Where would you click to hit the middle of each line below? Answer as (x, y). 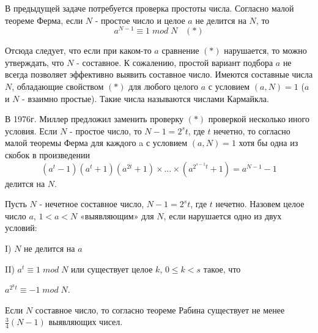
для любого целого (164, 86)
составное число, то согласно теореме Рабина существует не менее (160, 309)
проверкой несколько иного (259, 119)
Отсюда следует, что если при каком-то (78, 50)
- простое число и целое (140, 20)
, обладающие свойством (58, 86)
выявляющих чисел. (86, 322)
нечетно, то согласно (252, 130)
